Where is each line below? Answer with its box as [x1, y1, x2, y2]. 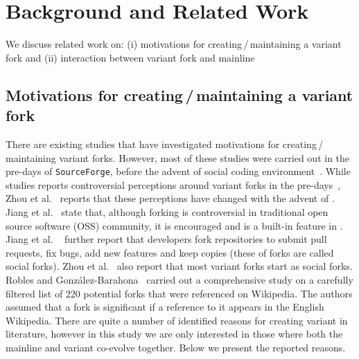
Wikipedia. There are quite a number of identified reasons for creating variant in [6, 313, 348, 327]
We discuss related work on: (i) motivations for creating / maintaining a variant [6, 37, 342, 51]
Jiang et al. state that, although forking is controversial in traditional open [6, 204, 329, 219]
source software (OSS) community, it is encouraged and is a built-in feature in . [6, 218, 343, 232]
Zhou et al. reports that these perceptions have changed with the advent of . [6, 191, 335, 205]
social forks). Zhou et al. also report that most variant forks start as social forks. [6, 259, 353, 273]
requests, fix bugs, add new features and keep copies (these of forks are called [6, 245, 334, 259]
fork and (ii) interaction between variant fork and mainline [6, 50, 255, 64]
